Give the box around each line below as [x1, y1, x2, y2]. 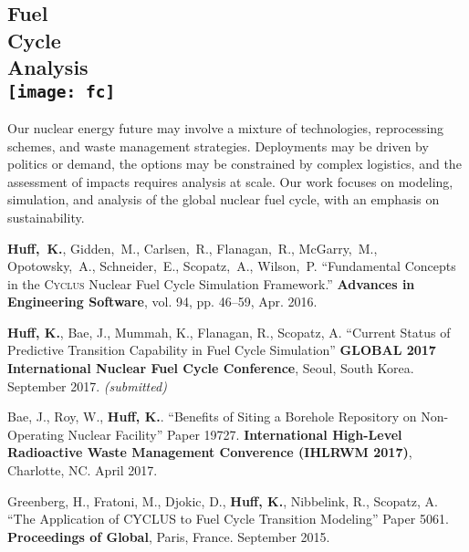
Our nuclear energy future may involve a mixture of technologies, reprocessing [7, 118, 444, 137]
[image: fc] [7, 81, 116, 101]
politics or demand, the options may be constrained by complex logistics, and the [7, 154, 462, 173]
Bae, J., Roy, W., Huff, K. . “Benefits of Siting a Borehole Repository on [7, 407, 417, 426]
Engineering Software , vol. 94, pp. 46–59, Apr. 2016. [7, 292, 318, 311]
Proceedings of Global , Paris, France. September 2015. [7, 526, 330, 546]
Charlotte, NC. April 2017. [7, 461, 158, 480]
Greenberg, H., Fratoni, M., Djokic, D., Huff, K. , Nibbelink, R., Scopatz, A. [7, 491, 438, 510]
